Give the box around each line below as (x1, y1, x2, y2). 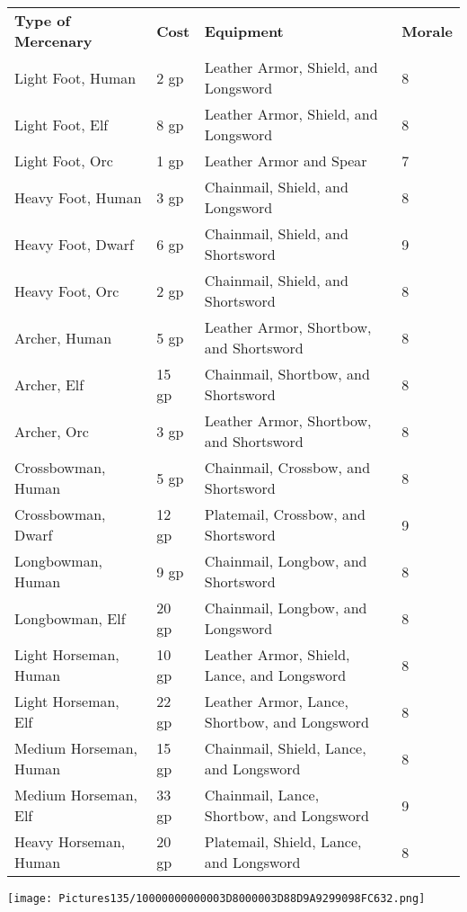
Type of (14, 10, 71, 31)
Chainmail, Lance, (204, 784, 320, 805)
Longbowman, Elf (14, 607, 126, 629)
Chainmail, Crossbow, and (204, 457, 371, 478)
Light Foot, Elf (14, 113, 109, 135)
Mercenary (14, 31, 93, 51)
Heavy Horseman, (14, 831, 126, 852)
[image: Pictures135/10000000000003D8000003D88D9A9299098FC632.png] (7, 892, 426, 905)
